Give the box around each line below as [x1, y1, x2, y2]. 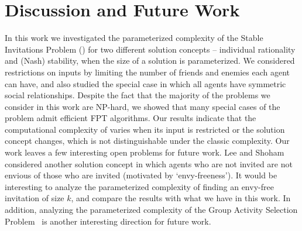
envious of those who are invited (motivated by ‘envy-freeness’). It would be [5, 169, 277, 181]
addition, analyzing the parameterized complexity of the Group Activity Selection [5, 204, 298, 216]
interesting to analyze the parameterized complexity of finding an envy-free [5, 180, 274, 192]
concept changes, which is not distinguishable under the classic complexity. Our [5, 135, 290, 147]
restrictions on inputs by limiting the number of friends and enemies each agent [5, 65, 290, 78]
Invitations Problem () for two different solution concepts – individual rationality [5, 43, 296, 55]
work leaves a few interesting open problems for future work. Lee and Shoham [5, 146, 284, 158]
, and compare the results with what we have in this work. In [71, 192, 291, 204]
